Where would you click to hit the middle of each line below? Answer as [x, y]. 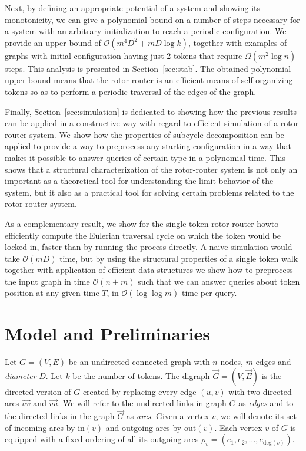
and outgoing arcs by [144, 427]
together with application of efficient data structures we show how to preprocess [149, 270]
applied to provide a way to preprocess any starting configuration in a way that [148, 146]
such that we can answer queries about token [219, 281]
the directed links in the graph [60, 416]
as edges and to [266, 403]
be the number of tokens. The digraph [141, 375]
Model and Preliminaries [107, 333]
